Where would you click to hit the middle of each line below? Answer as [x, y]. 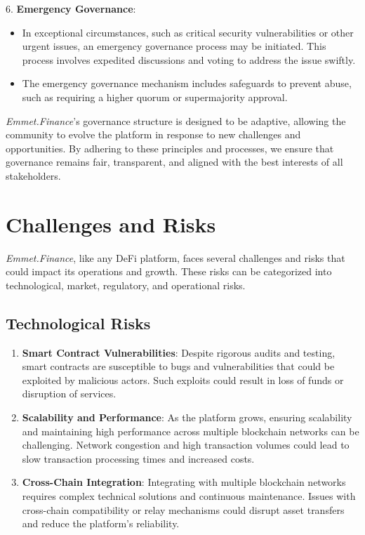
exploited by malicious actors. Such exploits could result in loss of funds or [183, 379]
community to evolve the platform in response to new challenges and [153, 134]
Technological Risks [78, 323]
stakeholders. [33, 175]
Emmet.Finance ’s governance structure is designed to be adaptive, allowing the [176, 120]
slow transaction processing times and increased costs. [138, 458]
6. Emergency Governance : [71, 8]
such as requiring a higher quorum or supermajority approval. [155, 97]
